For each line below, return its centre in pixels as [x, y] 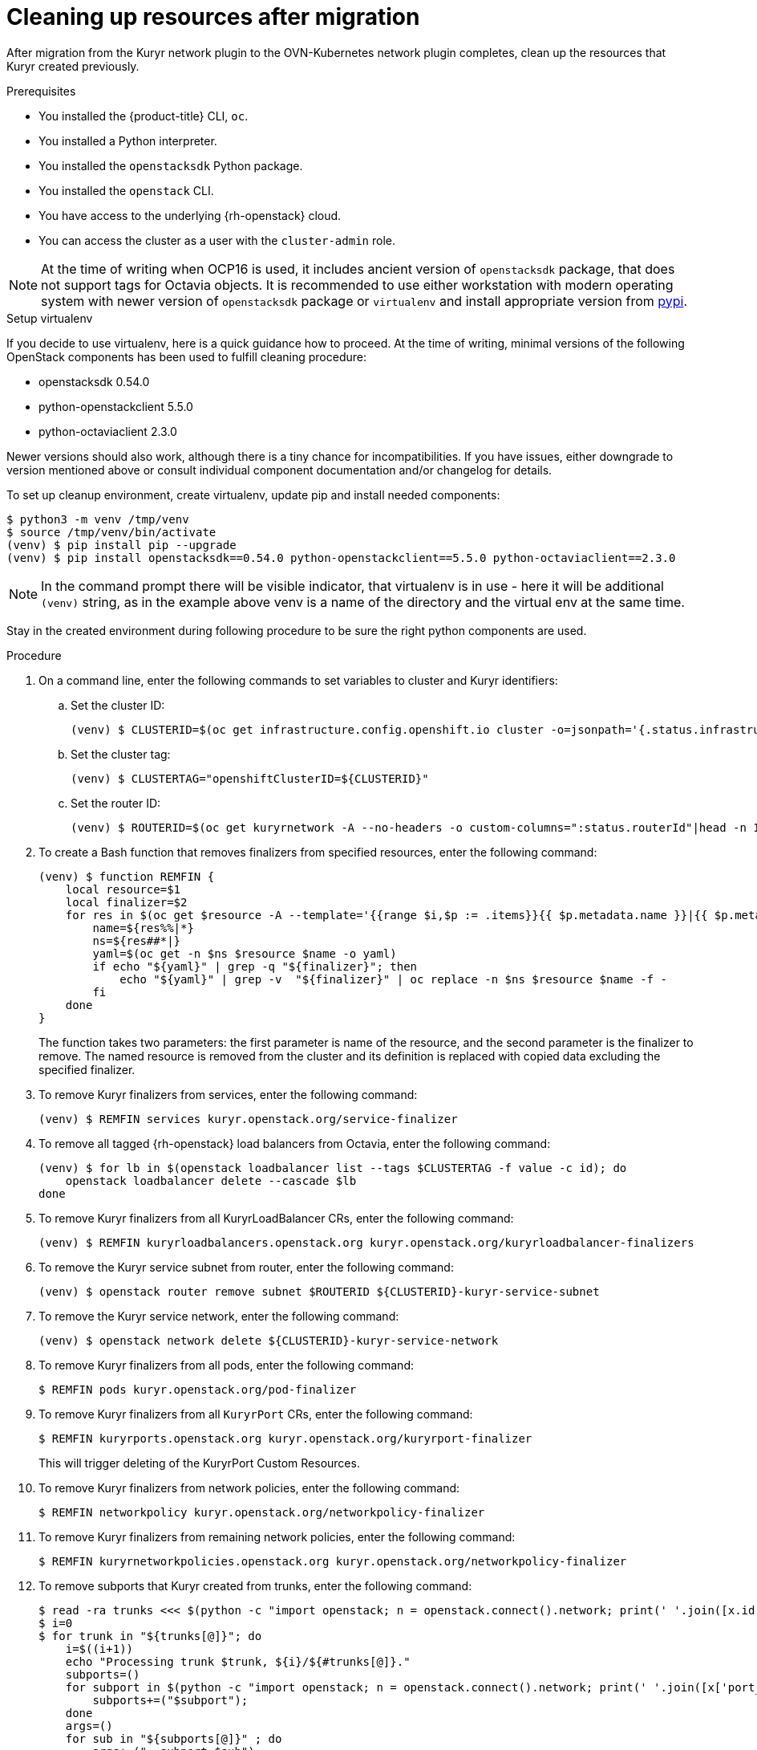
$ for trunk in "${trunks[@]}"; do [150, 1636]
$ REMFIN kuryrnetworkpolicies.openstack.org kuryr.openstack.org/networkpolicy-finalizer [333, 1561]
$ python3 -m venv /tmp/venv [98, 519]
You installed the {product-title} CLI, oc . [144, 116]
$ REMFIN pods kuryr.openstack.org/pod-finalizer [198, 1389]
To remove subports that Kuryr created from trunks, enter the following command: [255, 1585]
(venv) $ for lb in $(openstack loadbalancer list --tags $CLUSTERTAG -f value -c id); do [333, 1168]
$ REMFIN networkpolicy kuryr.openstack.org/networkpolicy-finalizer [262, 1512]
